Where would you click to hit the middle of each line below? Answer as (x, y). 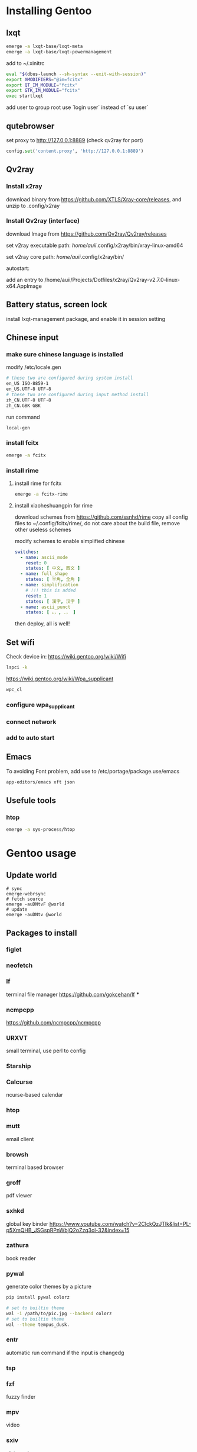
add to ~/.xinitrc (25, 63)
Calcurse (19, 1082)
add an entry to (25, 280)
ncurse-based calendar (35, 1095)
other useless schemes (43, 529)
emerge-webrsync (26, 894)
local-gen (18, 428)
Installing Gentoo (49, 11)
